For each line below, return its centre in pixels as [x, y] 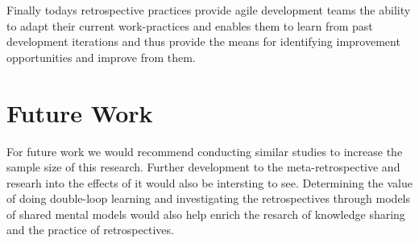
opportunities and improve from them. [101, 57]
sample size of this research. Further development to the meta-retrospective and [203, 167]
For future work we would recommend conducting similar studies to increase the [205, 151]
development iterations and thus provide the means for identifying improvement [203, 41]
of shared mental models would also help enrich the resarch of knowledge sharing [206, 214]
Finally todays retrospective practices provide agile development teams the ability [209, 10]
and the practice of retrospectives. [90, 230]
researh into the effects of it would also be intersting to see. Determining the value [209, 182]
